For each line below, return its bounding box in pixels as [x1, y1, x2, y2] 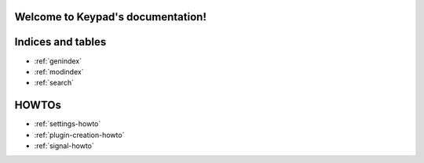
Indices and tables [14, 35, 107, 49]
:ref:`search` [34, 78, 75, 88]
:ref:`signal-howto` [34, 141, 94, 150]
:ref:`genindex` [34, 56, 82, 66]
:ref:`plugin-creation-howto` [34, 130, 125, 139]
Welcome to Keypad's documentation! [14, 10, 207, 24]
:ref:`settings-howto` [34, 119, 101, 129]
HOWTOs [14, 99, 62, 112]
